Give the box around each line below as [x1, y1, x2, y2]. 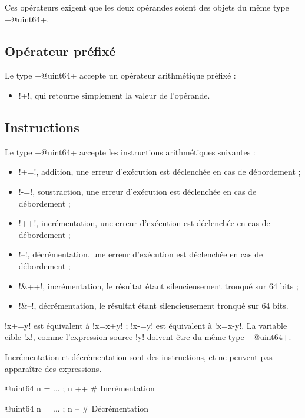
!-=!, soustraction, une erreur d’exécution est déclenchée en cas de [18, 185, 257, 197]
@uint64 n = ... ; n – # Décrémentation [5, 401, 149, 414]
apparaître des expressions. [5, 362, 102, 374]
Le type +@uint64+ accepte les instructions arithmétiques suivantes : [5, 145, 256, 158]
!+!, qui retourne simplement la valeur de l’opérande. [18, 89, 210, 101]
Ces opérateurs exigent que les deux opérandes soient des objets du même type [5, 1, 289, 13]
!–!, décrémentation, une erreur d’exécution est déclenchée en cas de [18, 248, 263, 260]
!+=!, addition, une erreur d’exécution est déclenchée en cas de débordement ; [18, 165, 301, 178]
